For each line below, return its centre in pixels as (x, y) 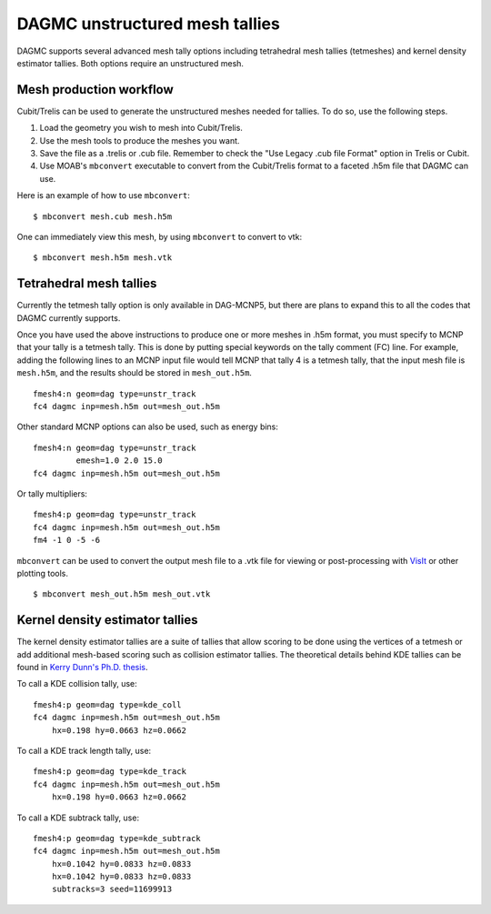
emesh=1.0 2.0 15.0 (119, 461)
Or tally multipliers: (52, 493)
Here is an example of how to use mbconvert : (103, 196)
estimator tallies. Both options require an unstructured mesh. (130, 63)
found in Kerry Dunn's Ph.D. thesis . (83, 667)
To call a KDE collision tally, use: (77, 684)
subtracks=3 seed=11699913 (112, 889)
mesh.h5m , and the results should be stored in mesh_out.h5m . (134, 373)
